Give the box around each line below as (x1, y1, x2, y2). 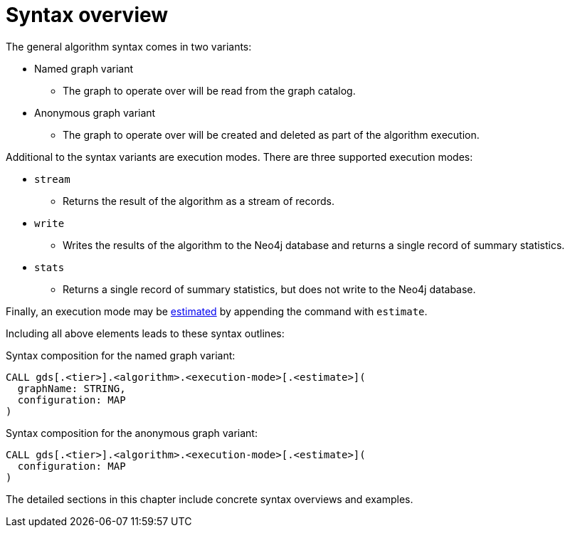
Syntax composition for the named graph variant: (6, 349, 236, 362)
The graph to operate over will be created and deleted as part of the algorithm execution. (63, 128, 480, 141)
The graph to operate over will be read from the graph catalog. (63, 84, 356, 97)
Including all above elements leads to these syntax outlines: (6, 327, 285, 339)
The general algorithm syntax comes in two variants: (6, 40, 252, 53)
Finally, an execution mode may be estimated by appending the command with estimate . (6, 305, 428, 317)
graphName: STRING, (17, 382, 126, 394)
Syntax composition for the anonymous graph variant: (6, 426, 258, 439)
